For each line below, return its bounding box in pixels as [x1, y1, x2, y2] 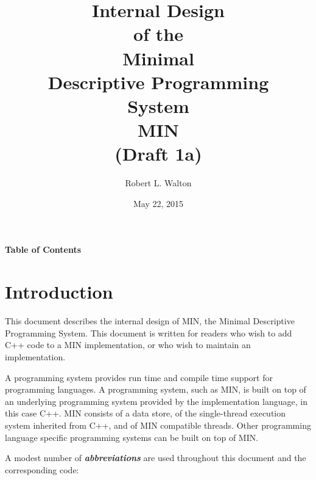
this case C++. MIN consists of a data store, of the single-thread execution [5, 407, 286, 420]
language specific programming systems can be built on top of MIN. [5, 431, 259, 443]
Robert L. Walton [125, 176, 192, 189]
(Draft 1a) [114, 141, 202, 166]
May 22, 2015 [133, 197, 184, 209]
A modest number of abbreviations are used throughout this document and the [5, 451, 306, 464]
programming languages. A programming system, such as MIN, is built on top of [5, 383, 306, 396]
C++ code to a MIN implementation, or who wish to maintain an [5, 338, 251, 351]
